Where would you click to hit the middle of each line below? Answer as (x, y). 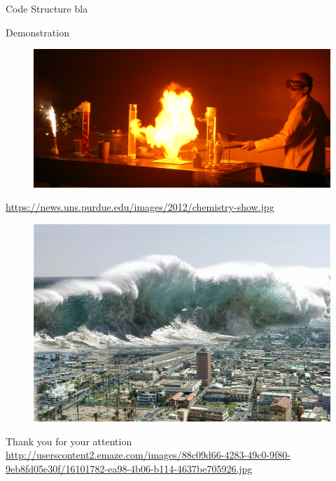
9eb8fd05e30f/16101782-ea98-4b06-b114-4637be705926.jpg (129, 468)
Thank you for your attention (69, 441)
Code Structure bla (47, 8)
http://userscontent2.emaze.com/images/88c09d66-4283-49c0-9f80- (148, 455)
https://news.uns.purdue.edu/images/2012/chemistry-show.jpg (140, 207)
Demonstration (37, 32)
